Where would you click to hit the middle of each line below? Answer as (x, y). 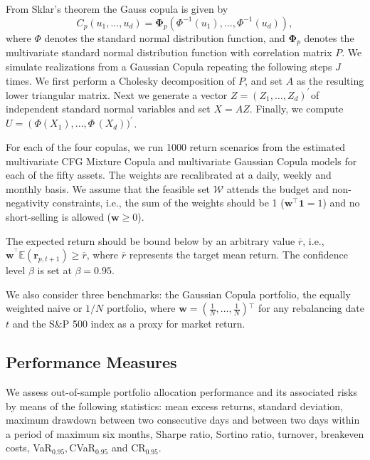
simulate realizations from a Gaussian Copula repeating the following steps (169, 66)
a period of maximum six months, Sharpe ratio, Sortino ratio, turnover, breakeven (185, 433)
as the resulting (330, 80)
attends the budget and (277, 188)
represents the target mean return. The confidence (238, 255)
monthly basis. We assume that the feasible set (108, 188)
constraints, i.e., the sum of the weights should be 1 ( (168, 203)
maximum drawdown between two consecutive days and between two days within (183, 420)
